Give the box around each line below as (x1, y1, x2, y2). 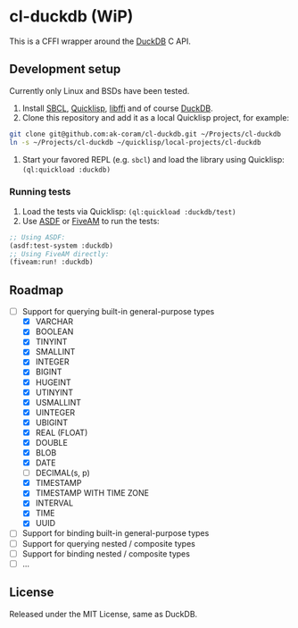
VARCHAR (35, 316, 74, 327)
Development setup (9, 62, 121, 77)
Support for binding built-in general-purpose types (21, 528, 210, 539)
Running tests (9, 186, 71, 198)
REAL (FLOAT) (35, 427, 88, 438)
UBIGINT (35, 417, 69, 428)
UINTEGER (35, 406, 76, 417)
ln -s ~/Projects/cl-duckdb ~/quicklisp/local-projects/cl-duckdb (9, 138, 261, 147)
